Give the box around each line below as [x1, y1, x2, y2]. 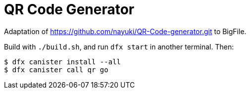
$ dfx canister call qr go [4, 65, 108, 74]
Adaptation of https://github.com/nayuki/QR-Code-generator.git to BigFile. [4, 27, 247, 36]
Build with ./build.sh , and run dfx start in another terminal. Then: [4, 42, 234, 51]
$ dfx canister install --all [4, 57, 121, 66]
